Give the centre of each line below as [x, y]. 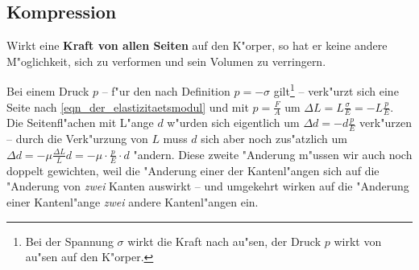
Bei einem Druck [48, 91]
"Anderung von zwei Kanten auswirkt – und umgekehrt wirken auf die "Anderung [208, 186]
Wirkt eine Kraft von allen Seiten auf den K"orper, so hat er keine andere [197, 45]
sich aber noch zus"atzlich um [274, 139]
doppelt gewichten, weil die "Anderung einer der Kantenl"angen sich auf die [193, 170]
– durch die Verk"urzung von [77, 139]
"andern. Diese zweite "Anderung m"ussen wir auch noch [273, 154]
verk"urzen [386, 123]
